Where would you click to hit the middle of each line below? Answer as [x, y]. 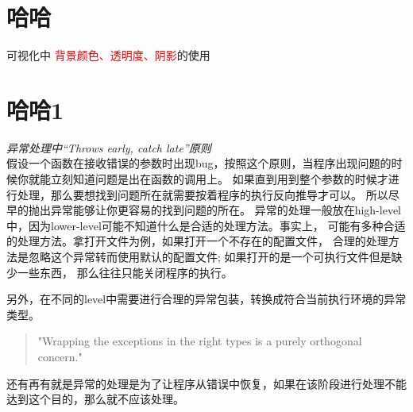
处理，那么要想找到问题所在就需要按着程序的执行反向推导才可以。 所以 [203, 194]
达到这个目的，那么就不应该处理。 [95, 399]
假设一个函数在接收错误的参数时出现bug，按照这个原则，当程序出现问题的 [199, 163]
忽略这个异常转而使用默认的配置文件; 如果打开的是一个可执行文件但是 [210, 256]
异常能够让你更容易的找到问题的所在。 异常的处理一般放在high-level [226, 210]
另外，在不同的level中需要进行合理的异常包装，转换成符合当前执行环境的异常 [206, 299]
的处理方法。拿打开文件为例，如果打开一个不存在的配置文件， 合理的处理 [197, 241]
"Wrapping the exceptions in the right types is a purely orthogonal [200, 341]
